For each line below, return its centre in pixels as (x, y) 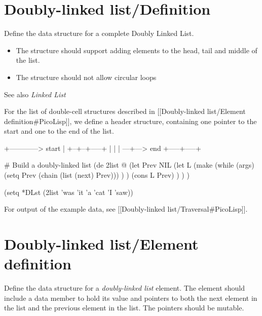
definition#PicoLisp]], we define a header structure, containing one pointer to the (130, 121)
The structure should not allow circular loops (86, 77)
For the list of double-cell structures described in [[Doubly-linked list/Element (125, 111)
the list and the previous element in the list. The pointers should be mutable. (124, 308)
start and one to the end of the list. (59, 131)
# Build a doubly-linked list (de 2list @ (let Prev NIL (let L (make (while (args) (129, 165)
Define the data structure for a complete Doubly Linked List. (99, 33)
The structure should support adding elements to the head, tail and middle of (137, 50)
